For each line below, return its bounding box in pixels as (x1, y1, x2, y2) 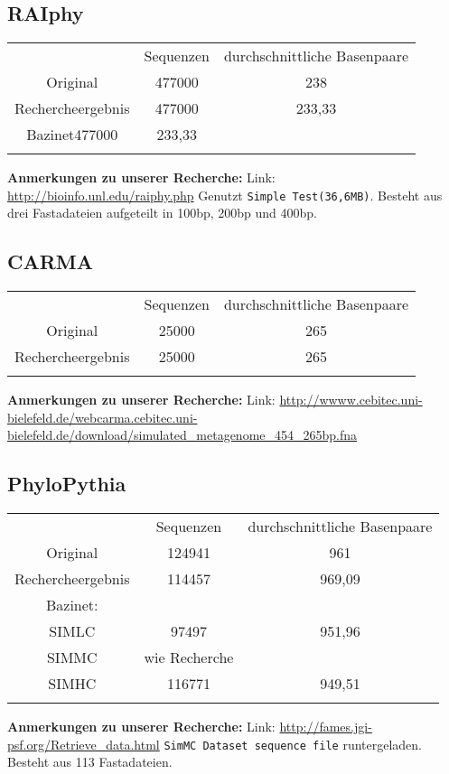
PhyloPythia (7, 470, 126, 498)
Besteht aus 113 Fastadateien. (7, 752, 173, 771)
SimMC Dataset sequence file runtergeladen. (164, 734, 422, 753)
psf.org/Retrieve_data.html (7, 734, 160, 753)
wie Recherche (144, 647, 234, 668)
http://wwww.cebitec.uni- (279, 390, 423, 409)
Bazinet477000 (26, 124, 118, 145)
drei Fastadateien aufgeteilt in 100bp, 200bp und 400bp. (7, 203, 317, 222)
